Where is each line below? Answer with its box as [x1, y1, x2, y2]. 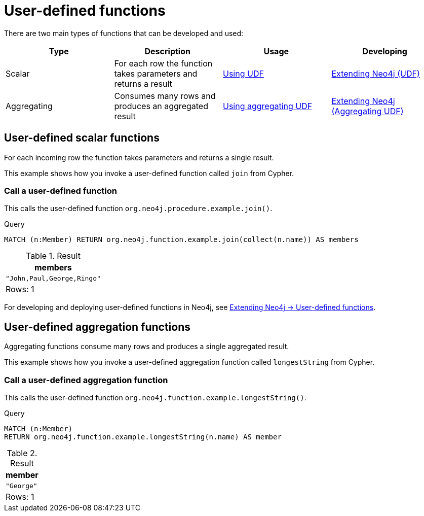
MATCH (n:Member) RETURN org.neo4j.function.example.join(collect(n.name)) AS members [4, 235, 359, 244]
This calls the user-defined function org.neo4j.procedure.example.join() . [4, 204, 273, 213]
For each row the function [114, 58, 213, 68]
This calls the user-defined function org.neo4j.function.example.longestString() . [4, 393, 306, 402]
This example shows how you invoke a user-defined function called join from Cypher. [4, 168, 294, 178]
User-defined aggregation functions [4, 320, 191, 333]
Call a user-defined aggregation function [4, 374, 168, 385]
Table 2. [7, 448, 37, 458]
